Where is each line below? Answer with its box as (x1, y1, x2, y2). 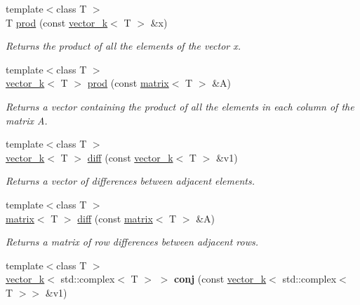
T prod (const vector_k (6, 15, 108, 29)
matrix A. (6, 113, 48, 127)
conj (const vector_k (174, 271, 267, 286)
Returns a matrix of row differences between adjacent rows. (6, 234, 259, 249)
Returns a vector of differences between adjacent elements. (6, 173, 255, 188)
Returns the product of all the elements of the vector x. (6, 38, 241, 53)
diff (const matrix (77, 211, 153, 225)
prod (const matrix (87, 76, 169, 90)
